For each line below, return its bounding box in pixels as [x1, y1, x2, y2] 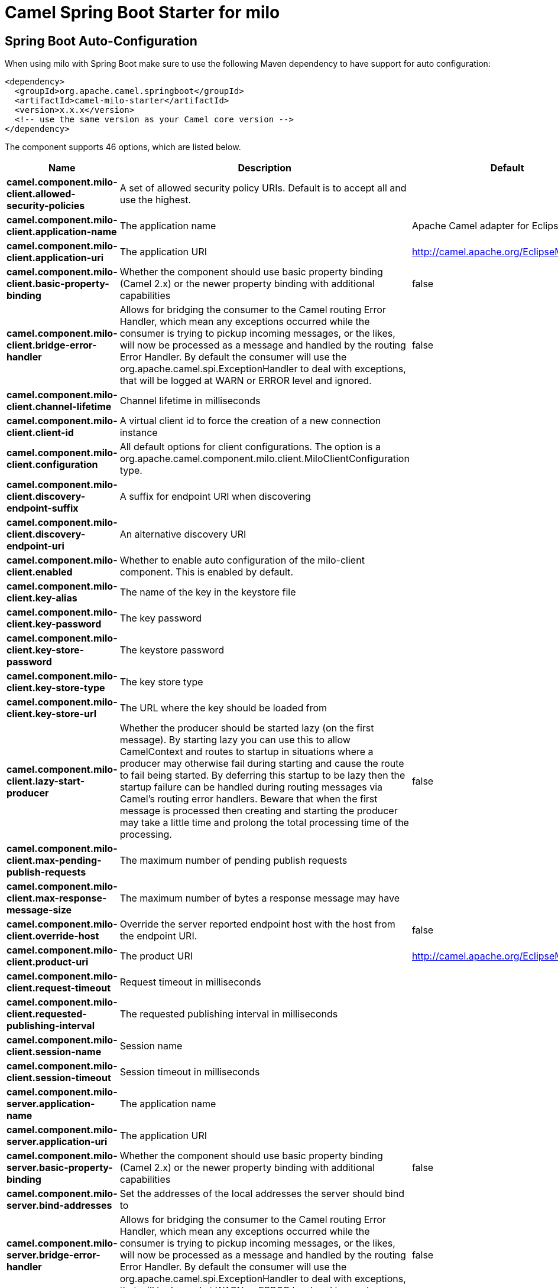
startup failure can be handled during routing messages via [119, 781, 383, 793]
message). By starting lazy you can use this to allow [119, 734, 351, 746]
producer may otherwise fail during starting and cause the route [119, 757, 404, 770]
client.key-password [7, 618, 102, 630]
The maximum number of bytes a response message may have [119, 892, 400, 905]
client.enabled [7, 566, 73, 578]
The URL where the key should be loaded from [119, 702, 327, 714]
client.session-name [7, 1046, 102, 1058]
